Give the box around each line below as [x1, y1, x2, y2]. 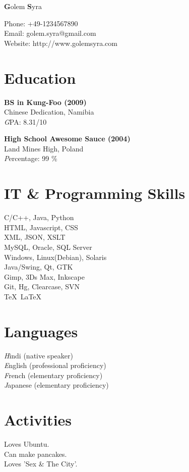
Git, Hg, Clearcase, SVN [4, 281, 80, 292]
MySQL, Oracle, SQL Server [4, 241, 92, 252]
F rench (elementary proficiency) [4, 370, 103, 380]
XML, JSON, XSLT [4, 232, 66, 242]
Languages [4, 321, 78, 341]
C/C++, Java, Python [4, 212, 74, 223]
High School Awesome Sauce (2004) [4, 133, 131, 144]
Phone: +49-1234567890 [4, 18, 78, 28]
